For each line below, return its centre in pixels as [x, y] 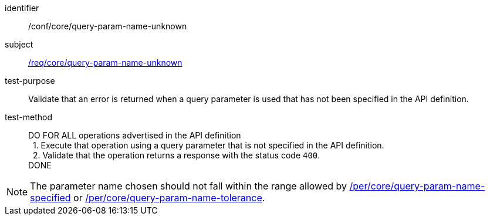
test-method [28, 117]
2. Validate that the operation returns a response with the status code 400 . [176, 155]
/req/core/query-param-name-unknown [105, 62]
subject [19, 44]
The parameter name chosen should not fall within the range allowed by [188, 186]
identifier [22, 8]
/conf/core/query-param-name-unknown [108, 26]
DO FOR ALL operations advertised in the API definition [135, 135]
